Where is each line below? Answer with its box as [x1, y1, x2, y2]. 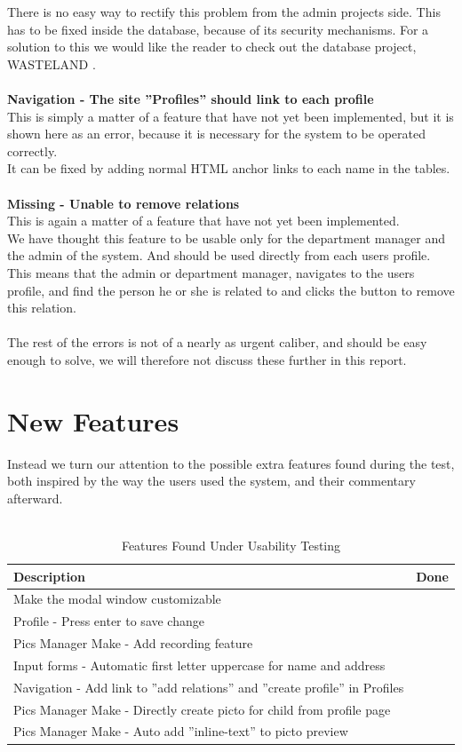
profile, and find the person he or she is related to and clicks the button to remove [7, 281, 455, 299]
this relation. [7, 298, 76, 317]
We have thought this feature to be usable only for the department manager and [7, 228, 446, 247]
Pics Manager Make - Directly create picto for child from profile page [13, 700, 391, 718]
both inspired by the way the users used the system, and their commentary [7, 471, 416, 490]
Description [13, 566, 86, 585]
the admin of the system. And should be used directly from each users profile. [7, 246, 431, 265]
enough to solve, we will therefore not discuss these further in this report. [7, 350, 407, 368]
